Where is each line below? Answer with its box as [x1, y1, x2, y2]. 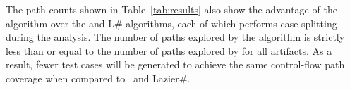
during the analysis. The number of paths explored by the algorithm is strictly [6, 30, 345, 44]
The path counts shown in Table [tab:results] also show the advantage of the [6, 2, 337, 16]
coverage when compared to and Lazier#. [6, 70, 191, 85]
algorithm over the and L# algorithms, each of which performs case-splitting [6, 15, 337, 30]
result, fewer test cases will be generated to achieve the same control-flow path [6, 57, 345, 72]
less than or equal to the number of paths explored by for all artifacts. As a [6, 43, 332, 58]
